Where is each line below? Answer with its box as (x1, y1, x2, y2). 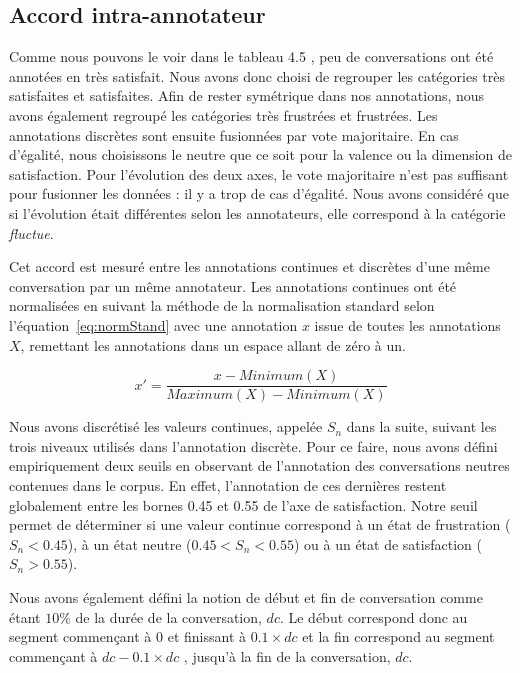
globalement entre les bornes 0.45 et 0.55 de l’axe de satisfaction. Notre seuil (9, 494, 478, 515)
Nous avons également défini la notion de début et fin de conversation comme (9, 586, 483, 607)
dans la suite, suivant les (346, 416, 497, 437)
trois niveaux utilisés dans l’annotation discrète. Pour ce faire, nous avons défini (9, 435, 498, 456)
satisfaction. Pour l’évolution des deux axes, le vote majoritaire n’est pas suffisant (9, 163, 509, 184)
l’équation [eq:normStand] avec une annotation (9, 314, 298, 335)
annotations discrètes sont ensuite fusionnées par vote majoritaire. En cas (9, 124, 459, 145)
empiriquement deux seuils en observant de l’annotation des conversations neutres (9, 455, 510, 476)
